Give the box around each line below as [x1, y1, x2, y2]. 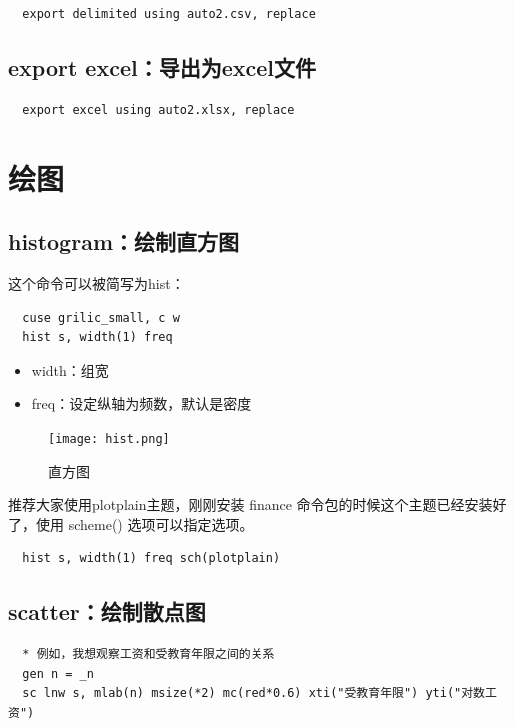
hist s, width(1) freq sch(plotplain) [22, 551, 281, 566]
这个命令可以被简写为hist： [8, 272, 185, 293]
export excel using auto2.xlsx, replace [22, 102, 295, 117]
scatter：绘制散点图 [8, 596, 206, 627]
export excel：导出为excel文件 [8, 51, 316, 82]
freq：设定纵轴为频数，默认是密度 [31, 393, 252, 414]
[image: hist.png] [48, 431, 170, 446]
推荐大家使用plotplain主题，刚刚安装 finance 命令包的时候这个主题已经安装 [8, 494, 493, 515]
